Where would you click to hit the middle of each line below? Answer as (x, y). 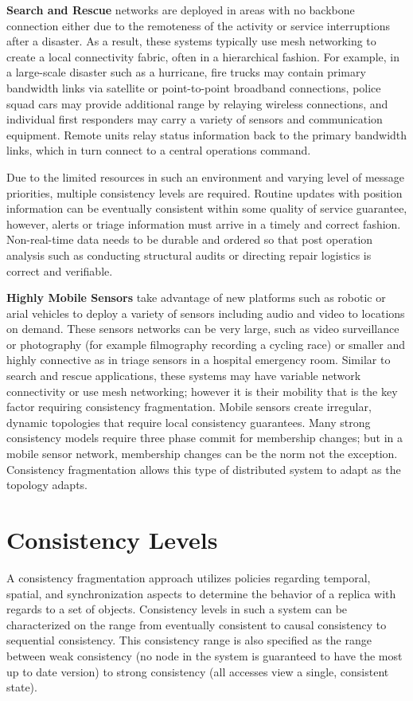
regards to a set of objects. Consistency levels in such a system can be (177, 609)
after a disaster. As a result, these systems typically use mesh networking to (191, 41)
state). (22, 687)
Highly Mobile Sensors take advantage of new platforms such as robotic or (196, 298)
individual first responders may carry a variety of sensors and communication (195, 119)
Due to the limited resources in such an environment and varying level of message (206, 176)
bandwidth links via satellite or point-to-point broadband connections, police (194, 87)
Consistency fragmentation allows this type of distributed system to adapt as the (204, 469)
